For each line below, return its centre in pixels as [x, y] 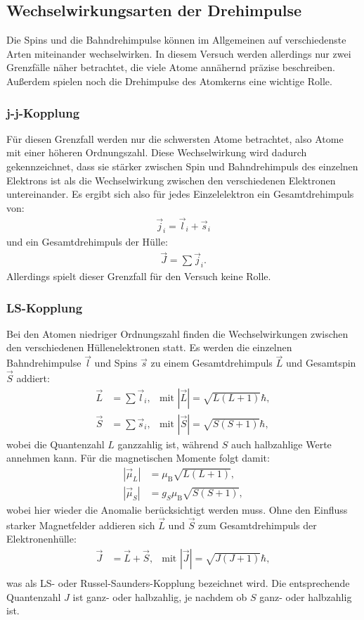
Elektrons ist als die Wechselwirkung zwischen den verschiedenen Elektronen [171, 180]
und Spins [116, 363]
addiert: [33, 378]
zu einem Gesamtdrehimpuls [212, 363]
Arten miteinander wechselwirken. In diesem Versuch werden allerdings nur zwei [179, 53]
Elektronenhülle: [41, 539]
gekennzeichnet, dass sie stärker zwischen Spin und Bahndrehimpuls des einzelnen [182, 166]
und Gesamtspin [321, 363]
